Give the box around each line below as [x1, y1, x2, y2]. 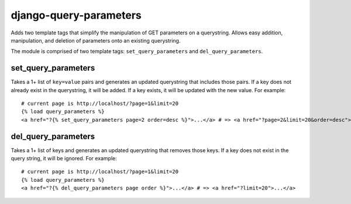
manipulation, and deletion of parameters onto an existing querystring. [11, 37, 181, 44]
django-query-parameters [11, 9, 142, 22]
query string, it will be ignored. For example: [11, 155, 117, 162]
